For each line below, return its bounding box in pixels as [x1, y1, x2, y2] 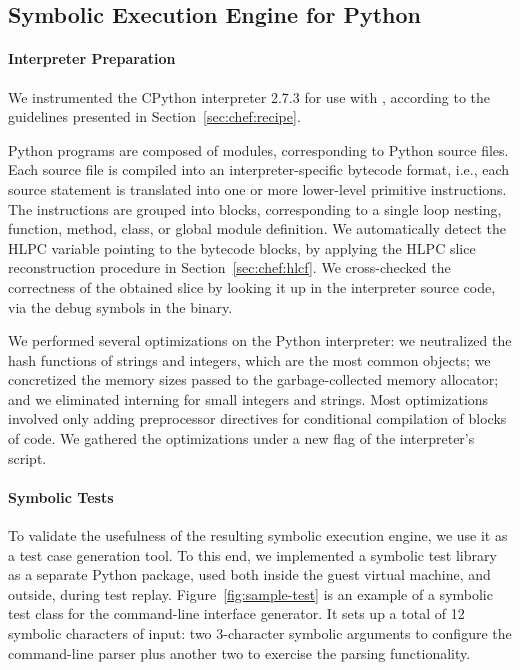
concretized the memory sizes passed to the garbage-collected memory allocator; [8, 369, 499, 390]
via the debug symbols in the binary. [8, 296, 233, 317]
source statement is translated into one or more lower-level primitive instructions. [8, 178, 507, 199]
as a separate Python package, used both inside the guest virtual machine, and [8, 564, 491, 585]
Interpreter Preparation [8, 48, 176, 69]
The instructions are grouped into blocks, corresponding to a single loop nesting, [8, 198, 502, 219]
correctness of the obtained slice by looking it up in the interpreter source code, [8, 276, 496, 297]
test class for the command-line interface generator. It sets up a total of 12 [8, 603, 465, 624]
